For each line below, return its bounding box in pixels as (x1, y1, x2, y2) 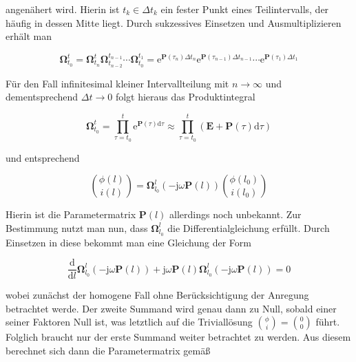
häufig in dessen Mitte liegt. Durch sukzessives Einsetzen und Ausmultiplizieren (6, 15, 342, 30)
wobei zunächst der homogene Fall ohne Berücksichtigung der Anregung (6, 288, 309, 302)
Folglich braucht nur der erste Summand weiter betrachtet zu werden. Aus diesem (6, 330, 351, 344)
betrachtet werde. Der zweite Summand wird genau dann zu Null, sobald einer (6, 301, 337, 315)
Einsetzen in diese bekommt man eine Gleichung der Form (6, 235, 251, 249)
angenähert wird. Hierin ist (6, 2, 120, 16)
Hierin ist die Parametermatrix (6, 207, 136, 222)
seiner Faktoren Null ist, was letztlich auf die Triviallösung (6, 315, 253, 329)
